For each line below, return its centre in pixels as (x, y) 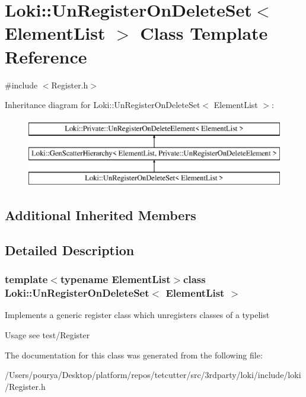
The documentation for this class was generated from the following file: (134, 355)
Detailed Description (70, 250)
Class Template (204, 33)
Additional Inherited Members (101, 215)
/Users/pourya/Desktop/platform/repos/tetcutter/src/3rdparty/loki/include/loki (153, 375)
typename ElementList (115, 279)
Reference (46, 56)
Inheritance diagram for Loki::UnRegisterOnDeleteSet (103, 105)
